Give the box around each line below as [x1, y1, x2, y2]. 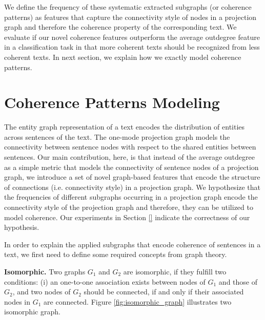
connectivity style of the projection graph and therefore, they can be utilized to [4, 202, 253, 212]
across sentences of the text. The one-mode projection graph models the [4, 131, 230, 142]
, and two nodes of [12, 286, 71, 297]
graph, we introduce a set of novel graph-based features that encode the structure [4, 172, 260, 182]
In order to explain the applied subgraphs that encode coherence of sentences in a [4, 239, 261, 249]
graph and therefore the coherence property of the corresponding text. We [4, 22, 237, 32]
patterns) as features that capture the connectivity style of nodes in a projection [4, 11, 257, 22]
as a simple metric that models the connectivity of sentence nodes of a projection [4, 161, 259, 172]
